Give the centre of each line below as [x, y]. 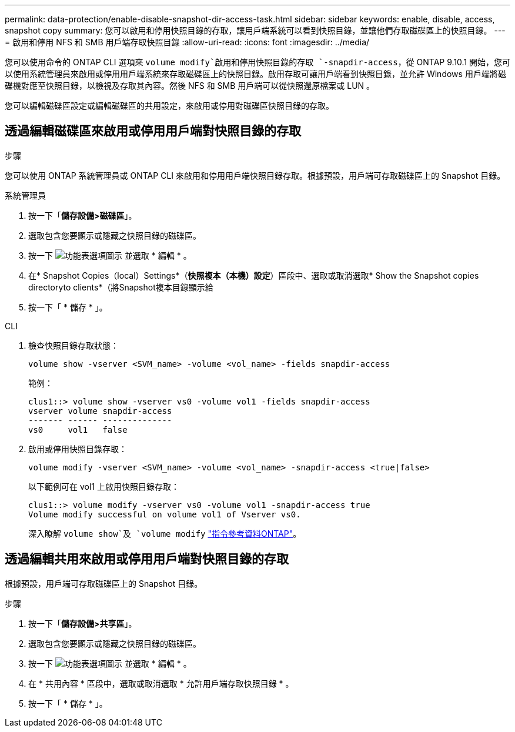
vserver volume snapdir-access [100, 411]
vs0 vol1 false [78, 429]
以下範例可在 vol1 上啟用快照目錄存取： [104, 486]
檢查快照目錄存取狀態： [73, 345]
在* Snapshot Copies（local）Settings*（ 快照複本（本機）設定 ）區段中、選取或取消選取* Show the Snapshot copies [254, 275]
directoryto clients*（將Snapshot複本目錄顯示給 [121, 287]
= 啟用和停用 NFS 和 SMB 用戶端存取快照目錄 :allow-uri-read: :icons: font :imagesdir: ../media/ [187, 42]
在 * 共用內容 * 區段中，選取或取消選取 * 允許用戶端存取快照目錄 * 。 [161, 683]
